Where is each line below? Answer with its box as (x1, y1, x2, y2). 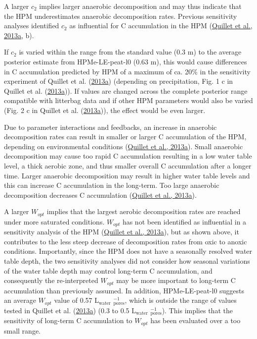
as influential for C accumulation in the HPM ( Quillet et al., (69, 20, 253, 31)
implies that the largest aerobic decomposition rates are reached (46, 206, 241, 217)
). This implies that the (162, 305, 233, 315)
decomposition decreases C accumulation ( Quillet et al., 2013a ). (4, 189, 197, 200)
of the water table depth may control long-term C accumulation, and (4, 265, 213, 276)
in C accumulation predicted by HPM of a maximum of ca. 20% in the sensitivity (4, 66, 251, 76)
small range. (4, 325, 41, 336)
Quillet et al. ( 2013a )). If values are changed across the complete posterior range (4, 85, 248, 96)
